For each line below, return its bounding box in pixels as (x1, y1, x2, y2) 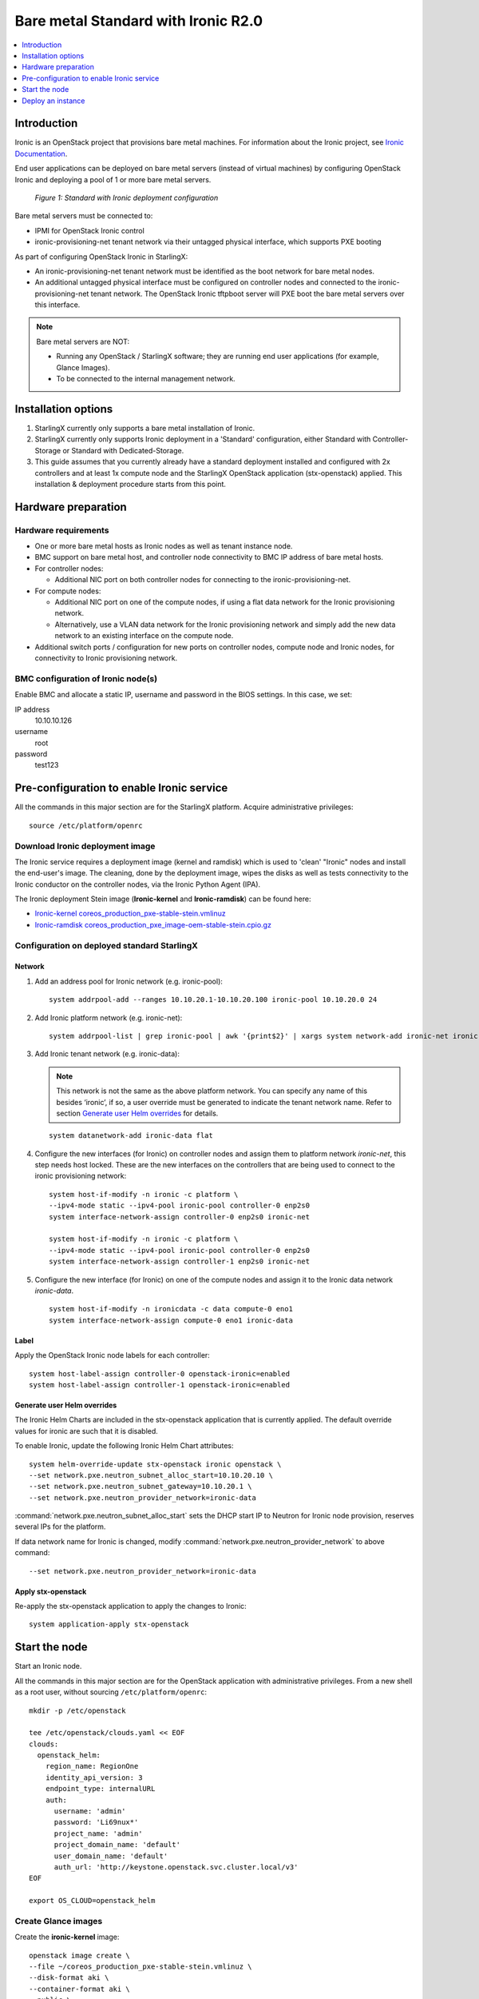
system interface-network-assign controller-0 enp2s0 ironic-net (49, 1212, 311, 1221)
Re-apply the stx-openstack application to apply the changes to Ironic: (14, 1602, 247, 1611)
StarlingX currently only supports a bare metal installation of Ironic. (34, 423, 255, 433)
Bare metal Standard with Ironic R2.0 (14, 12, 263, 30)
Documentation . (14, 149, 68, 158)
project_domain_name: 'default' (53, 1840, 181, 1849)
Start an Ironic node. (14, 1662, 82, 1671)
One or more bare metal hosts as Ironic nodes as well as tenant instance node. (34, 541, 293, 551)
